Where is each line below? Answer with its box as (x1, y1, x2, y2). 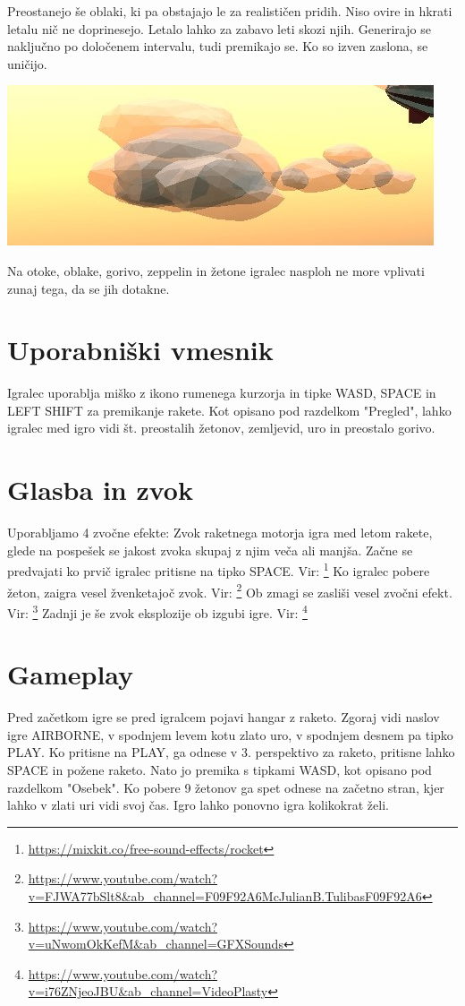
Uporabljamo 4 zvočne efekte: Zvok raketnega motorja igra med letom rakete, (7, 523, 433, 542)
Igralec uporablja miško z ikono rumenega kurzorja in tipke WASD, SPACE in (7, 383, 436, 402)
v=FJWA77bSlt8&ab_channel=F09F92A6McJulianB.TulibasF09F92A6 (28, 887, 422, 905)
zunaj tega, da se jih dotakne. (7, 279, 170, 297)
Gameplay (7, 656, 134, 692)
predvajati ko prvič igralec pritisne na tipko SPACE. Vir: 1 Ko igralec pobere (7, 559, 430, 580)
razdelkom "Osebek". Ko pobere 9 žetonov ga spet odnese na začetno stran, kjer (7, 778, 444, 796)
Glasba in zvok (7, 471, 193, 508)
